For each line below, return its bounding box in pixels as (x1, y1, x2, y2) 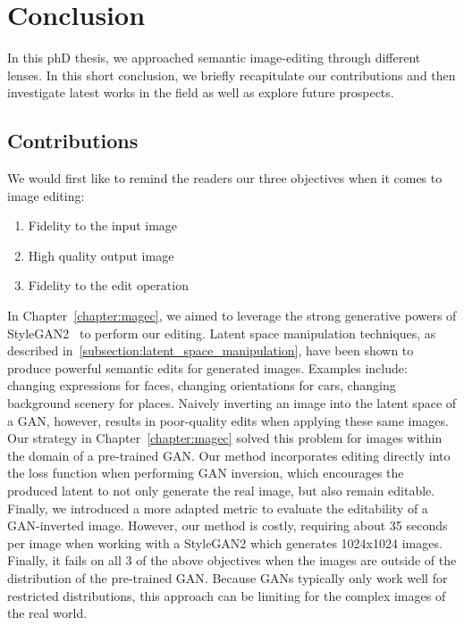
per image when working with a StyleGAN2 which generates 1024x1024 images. (7, 533, 443, 552)
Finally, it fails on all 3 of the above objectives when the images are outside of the (7, 551, 457, 570)
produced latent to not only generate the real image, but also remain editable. (7, 481, 435, 500)
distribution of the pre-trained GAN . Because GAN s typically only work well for (7, 568, 448, 587)
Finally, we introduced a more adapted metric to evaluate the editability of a (7, 498, 428, 517)
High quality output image (28, 246, 174, 264)
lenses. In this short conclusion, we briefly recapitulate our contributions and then (7, 65, 456, 84)
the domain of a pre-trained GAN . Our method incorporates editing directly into (7, 446, 451, 464)
